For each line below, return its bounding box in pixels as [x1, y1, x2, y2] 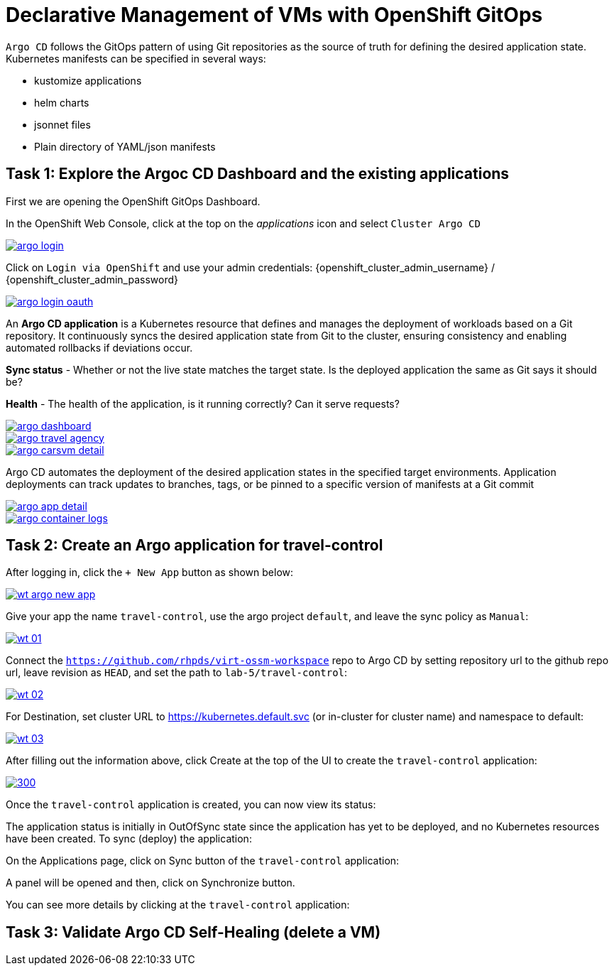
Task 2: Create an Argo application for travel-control [6, 536, 383, 555]
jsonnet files [34, 118, 91, 131]
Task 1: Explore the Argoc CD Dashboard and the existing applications [6, 165, 510, 183]
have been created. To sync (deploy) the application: [6, 832, 252, 845]
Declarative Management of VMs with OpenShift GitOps [6, 3, 543, 27]
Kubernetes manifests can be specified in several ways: [6, 52, 266, 65]
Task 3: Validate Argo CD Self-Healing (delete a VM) [6, 923, 381, 941]
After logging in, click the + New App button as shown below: [6, 566, 294, 579]
